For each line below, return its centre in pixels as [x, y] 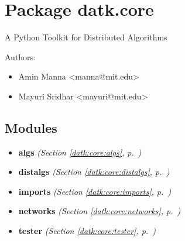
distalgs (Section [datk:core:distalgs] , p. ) [94, 172]
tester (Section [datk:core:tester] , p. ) [87, 231]
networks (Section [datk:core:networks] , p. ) [100, 211]
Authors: [20, 56]
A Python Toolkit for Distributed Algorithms [86, 37]
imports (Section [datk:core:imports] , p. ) [95, 191]
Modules [31, 127]
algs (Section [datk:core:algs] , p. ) [80, 152]
